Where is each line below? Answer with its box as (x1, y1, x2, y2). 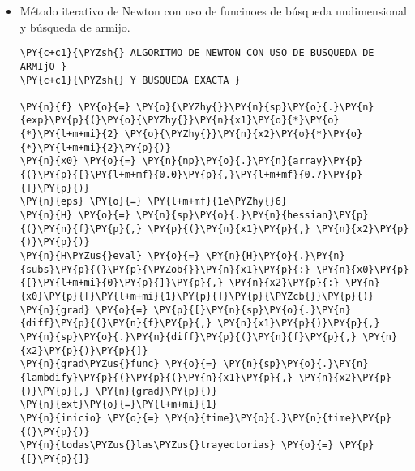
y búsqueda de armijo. (19, 18, 130, 35)
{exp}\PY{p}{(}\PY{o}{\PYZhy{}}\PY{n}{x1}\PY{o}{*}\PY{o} (19, 115, 340, 127)
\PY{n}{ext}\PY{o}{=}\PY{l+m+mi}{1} (19, 399, 218, 411)
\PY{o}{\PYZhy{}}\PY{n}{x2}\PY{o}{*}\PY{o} (124, 128, 363, 140)
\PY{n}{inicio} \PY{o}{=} (19, 412, 160, 424)
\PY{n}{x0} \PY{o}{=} (19, 155, 136, 167)
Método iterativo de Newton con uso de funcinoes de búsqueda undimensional (19, 2, 407, 19)
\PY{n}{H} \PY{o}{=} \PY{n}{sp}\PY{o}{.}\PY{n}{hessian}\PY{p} (19, 210, 369, 222)
